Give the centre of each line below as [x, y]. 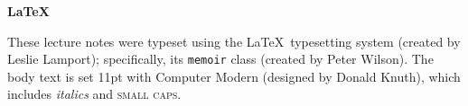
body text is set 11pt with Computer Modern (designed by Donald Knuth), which [234, 76]
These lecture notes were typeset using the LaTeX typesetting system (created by [234, 41]
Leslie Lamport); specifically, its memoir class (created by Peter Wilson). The [220, 59]
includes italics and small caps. [94, 94]
